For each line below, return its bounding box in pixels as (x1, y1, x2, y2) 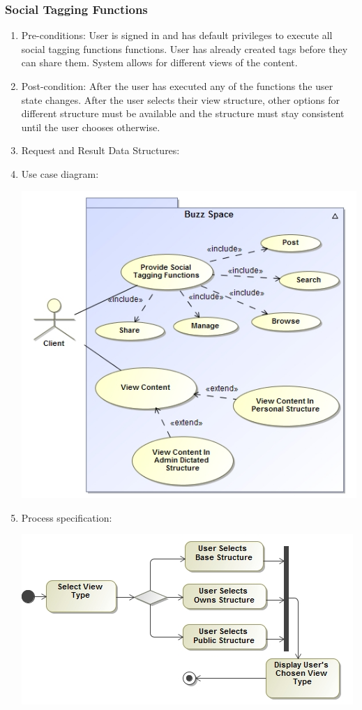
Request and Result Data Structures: (21, 143, 180, 158)
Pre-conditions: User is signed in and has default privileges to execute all (21, 28, 333, 43)
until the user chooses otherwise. (21, 119, 160, 134)
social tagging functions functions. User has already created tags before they (21, 41, 348, 56)
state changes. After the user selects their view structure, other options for (21, 92, 340, 107)
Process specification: (21, 510, 112, 524)
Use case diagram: (21, 166, 99, 181)
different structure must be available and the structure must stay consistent (21, 106, 345, 121)
